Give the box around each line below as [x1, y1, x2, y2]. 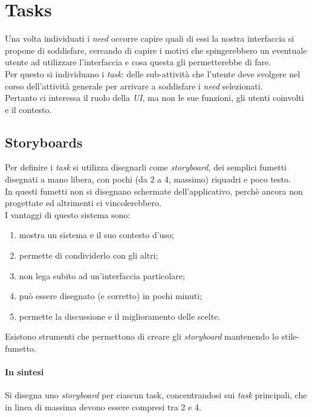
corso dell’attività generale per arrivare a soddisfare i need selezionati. [5, 79, 263, 92]
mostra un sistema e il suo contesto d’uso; [19, 228, 174, 241]
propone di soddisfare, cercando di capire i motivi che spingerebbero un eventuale [5, 44, 307, 56]
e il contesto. [5, 103, 52, 115]
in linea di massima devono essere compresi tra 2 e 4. [5, 401, 201, 413]
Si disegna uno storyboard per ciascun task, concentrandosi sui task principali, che [5, 389, 307, 401]
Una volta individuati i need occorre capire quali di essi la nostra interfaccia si [5, 32, 294, 45]
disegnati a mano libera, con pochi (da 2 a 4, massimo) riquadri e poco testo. [5, 173, 291, 186]
